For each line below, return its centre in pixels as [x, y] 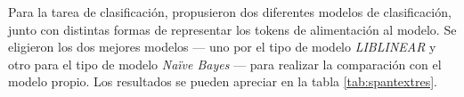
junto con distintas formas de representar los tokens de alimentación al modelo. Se [232, 29]
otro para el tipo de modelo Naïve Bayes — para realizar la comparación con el [225, 64]
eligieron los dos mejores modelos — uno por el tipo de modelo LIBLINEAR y [222, 47]
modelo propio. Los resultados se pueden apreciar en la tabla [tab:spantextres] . [223, 81]
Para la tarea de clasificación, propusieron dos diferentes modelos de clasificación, [230, 12]
